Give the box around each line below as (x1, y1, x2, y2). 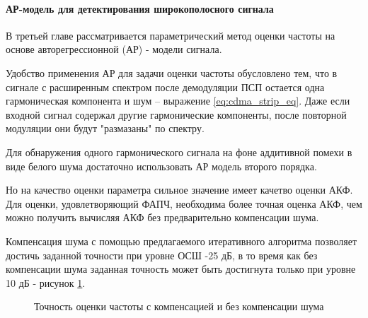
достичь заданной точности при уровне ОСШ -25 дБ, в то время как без (6, 247, 318, 262)
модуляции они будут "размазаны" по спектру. (6, 121, 205, 136)
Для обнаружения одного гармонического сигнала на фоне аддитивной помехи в (6, 144, 352, 159)
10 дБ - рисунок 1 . (6, 275, 86, 290)
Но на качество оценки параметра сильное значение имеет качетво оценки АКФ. (6, 182, 353, 197)
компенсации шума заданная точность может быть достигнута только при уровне (6, 261, 356, 276)
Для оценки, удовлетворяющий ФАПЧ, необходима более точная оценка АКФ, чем (6, 196, 362, 211)
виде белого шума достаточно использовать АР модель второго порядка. (6, 158, 317, 173)
